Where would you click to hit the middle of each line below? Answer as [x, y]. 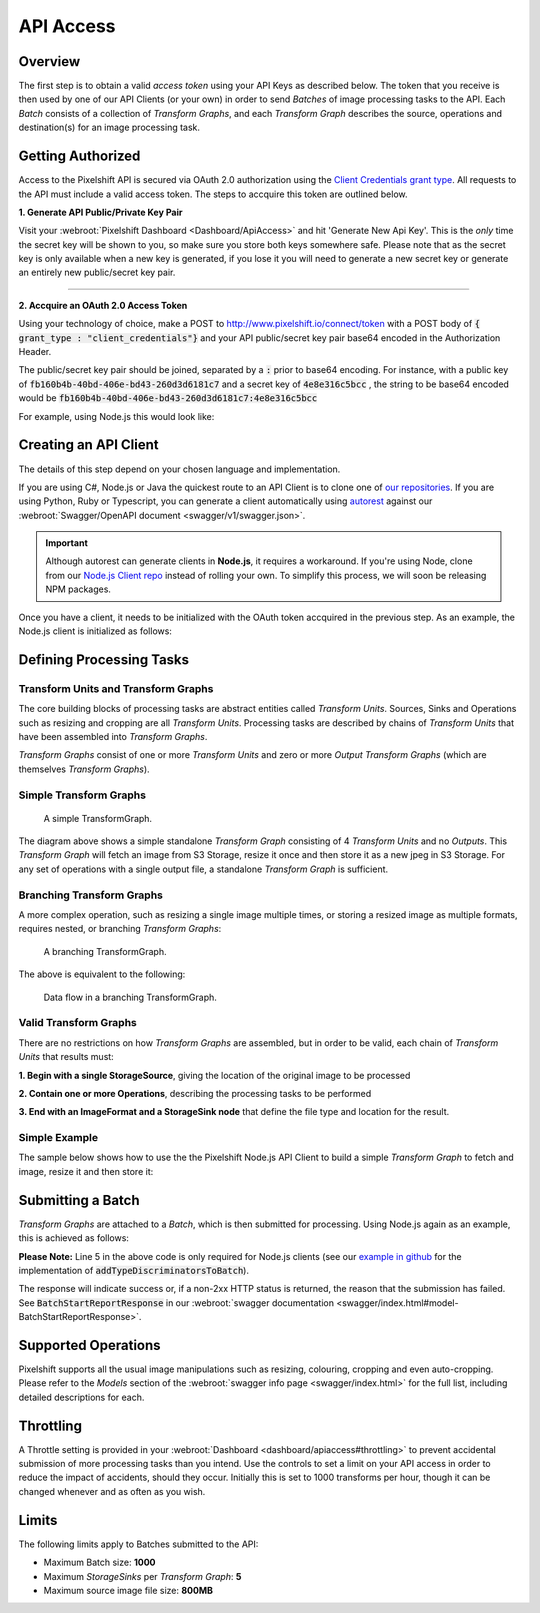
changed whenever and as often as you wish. [112, 1491]
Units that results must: [66, 1057]
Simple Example [58, 1138]
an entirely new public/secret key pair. [97, 272]
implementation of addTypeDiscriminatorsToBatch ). [134, 1270]
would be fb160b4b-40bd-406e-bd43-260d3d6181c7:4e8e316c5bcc [168, 398]
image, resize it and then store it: [86, 1171]
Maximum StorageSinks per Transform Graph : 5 [142, 1576]
